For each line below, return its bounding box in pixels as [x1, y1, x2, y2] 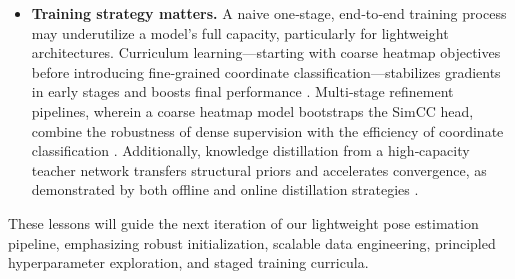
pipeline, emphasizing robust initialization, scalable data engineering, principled [8, 232, 496, 253]
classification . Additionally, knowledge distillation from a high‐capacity [31, 140, 470, 161]
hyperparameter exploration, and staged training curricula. [8, 252, 369, 273]
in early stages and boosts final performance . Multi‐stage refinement [31, 81, 454, 102]
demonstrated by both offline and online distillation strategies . [31, 179, 419, 200]
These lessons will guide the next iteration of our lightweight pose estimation [8, 212, 479, 233]
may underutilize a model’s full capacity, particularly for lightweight [31, 22, 449, 43]
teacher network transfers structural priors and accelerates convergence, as [31, 159, 487, 180]
